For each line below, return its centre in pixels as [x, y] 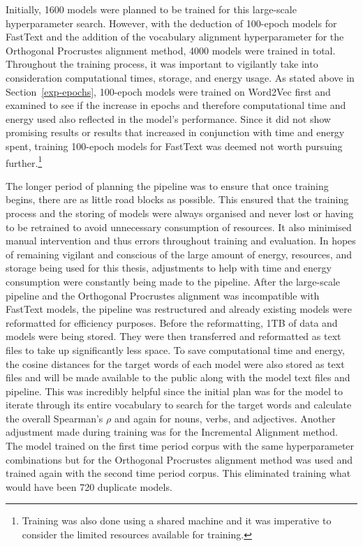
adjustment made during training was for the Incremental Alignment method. [172, 432]
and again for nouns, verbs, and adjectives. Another [225, 418]
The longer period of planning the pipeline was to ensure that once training [167, 185]
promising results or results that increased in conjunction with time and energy [175, 132]
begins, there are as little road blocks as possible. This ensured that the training [177, 199]
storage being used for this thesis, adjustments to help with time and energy [169, 268]
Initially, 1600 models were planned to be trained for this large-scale [151, 9]
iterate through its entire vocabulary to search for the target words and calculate [179, 405]
